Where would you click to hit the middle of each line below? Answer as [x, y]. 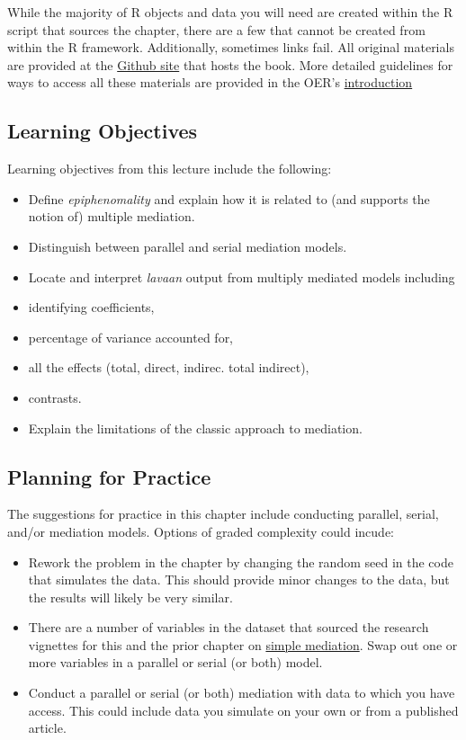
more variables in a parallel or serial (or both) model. [175, 662]
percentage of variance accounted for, [131, 337]
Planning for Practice [109, 476]
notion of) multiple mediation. [112, 216]
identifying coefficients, [91, 307]
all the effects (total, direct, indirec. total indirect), [169, 367]
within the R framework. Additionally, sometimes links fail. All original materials [231, 47]
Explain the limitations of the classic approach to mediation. [195, 428]
